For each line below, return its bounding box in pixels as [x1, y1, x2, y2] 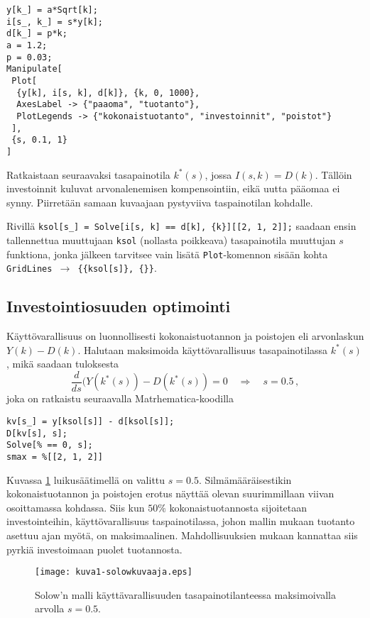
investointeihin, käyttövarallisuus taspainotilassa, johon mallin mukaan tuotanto [6, 514, 355, 529]
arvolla [35, 601, 65, 616]
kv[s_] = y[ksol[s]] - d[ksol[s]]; [6, 416, 175, 426]
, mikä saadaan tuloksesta [6, 356, 119, 371]
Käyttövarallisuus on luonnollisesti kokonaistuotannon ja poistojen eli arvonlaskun [6, 329, 364, 343]
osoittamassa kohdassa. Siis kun [6, 500, 145, 514]
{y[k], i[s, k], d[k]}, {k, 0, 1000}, [16, 87, 200, 98]
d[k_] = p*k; [6, 28, 67, 39]
